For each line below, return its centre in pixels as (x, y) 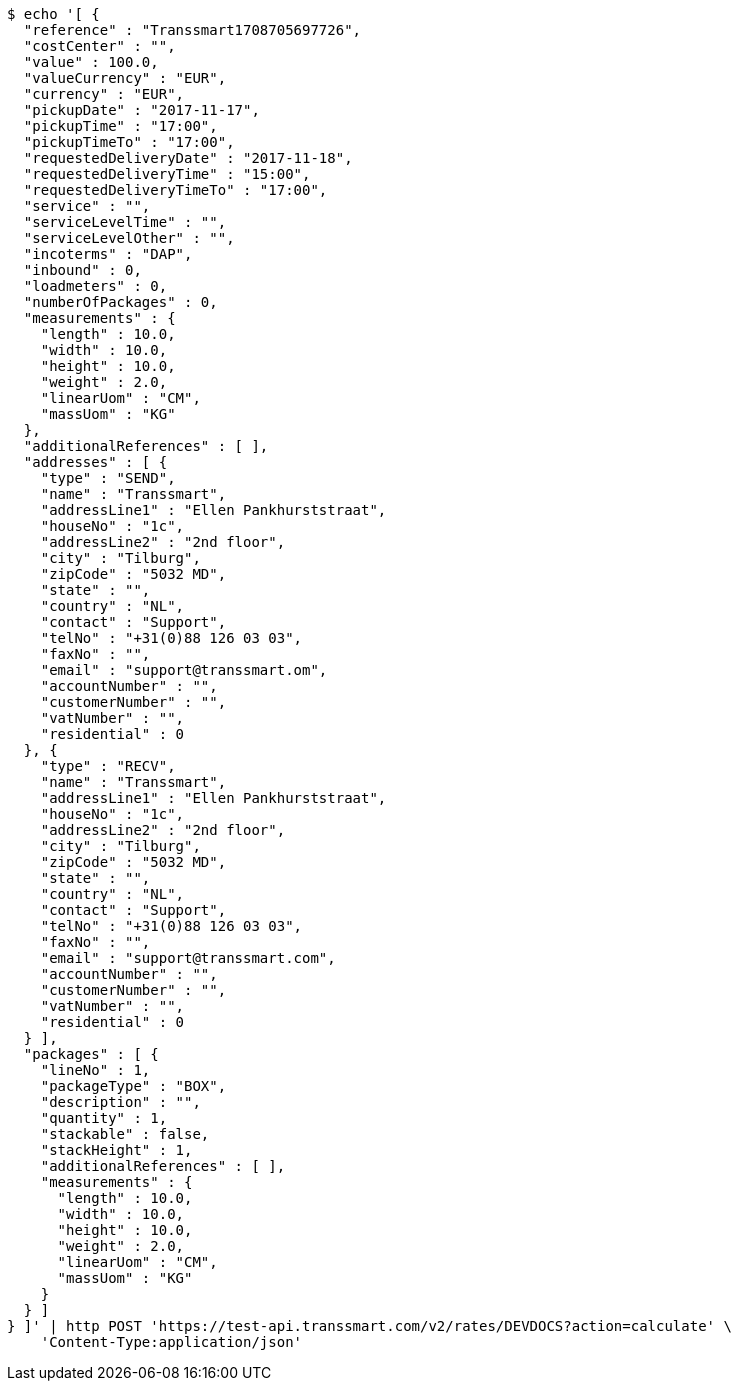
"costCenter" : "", (99, 46)
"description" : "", (120, 1102)
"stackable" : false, (125, 1134)
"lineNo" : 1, (95, 1070)
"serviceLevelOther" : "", (129, 238)
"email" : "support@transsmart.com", (188, 958)
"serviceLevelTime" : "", (125, 222)
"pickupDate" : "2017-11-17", (141, 110)
